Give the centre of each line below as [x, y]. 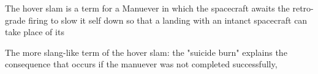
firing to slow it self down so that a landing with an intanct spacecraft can [168, 20]
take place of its [35, 32]
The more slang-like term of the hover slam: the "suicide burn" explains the [146, 52]
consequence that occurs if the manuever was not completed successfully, [141, 64]
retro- [303, 8]
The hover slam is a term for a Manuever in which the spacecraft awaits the [147, 8]
